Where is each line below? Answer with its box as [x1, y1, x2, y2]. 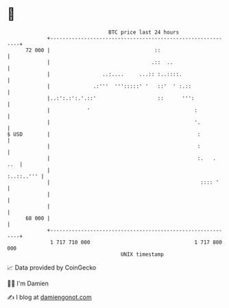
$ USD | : [7, 130, 201, 138]
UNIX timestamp [120, 250, 165, 258]
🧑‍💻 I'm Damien [7, 279, 49, 287]
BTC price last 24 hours [108, 29, 180, 36]
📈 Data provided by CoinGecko [7, 263, 97, 272]
